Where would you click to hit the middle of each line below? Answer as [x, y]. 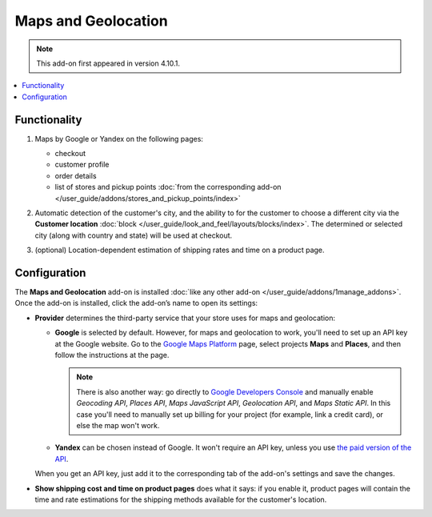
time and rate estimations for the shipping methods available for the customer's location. [181, 499]
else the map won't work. [118, 425]
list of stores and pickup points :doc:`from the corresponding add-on [168, 187]
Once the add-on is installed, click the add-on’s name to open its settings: [136, 303]
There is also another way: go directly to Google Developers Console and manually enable [225, 391]
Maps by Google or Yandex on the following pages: [119, 138]
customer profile [82, 165]
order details [76, 175]
